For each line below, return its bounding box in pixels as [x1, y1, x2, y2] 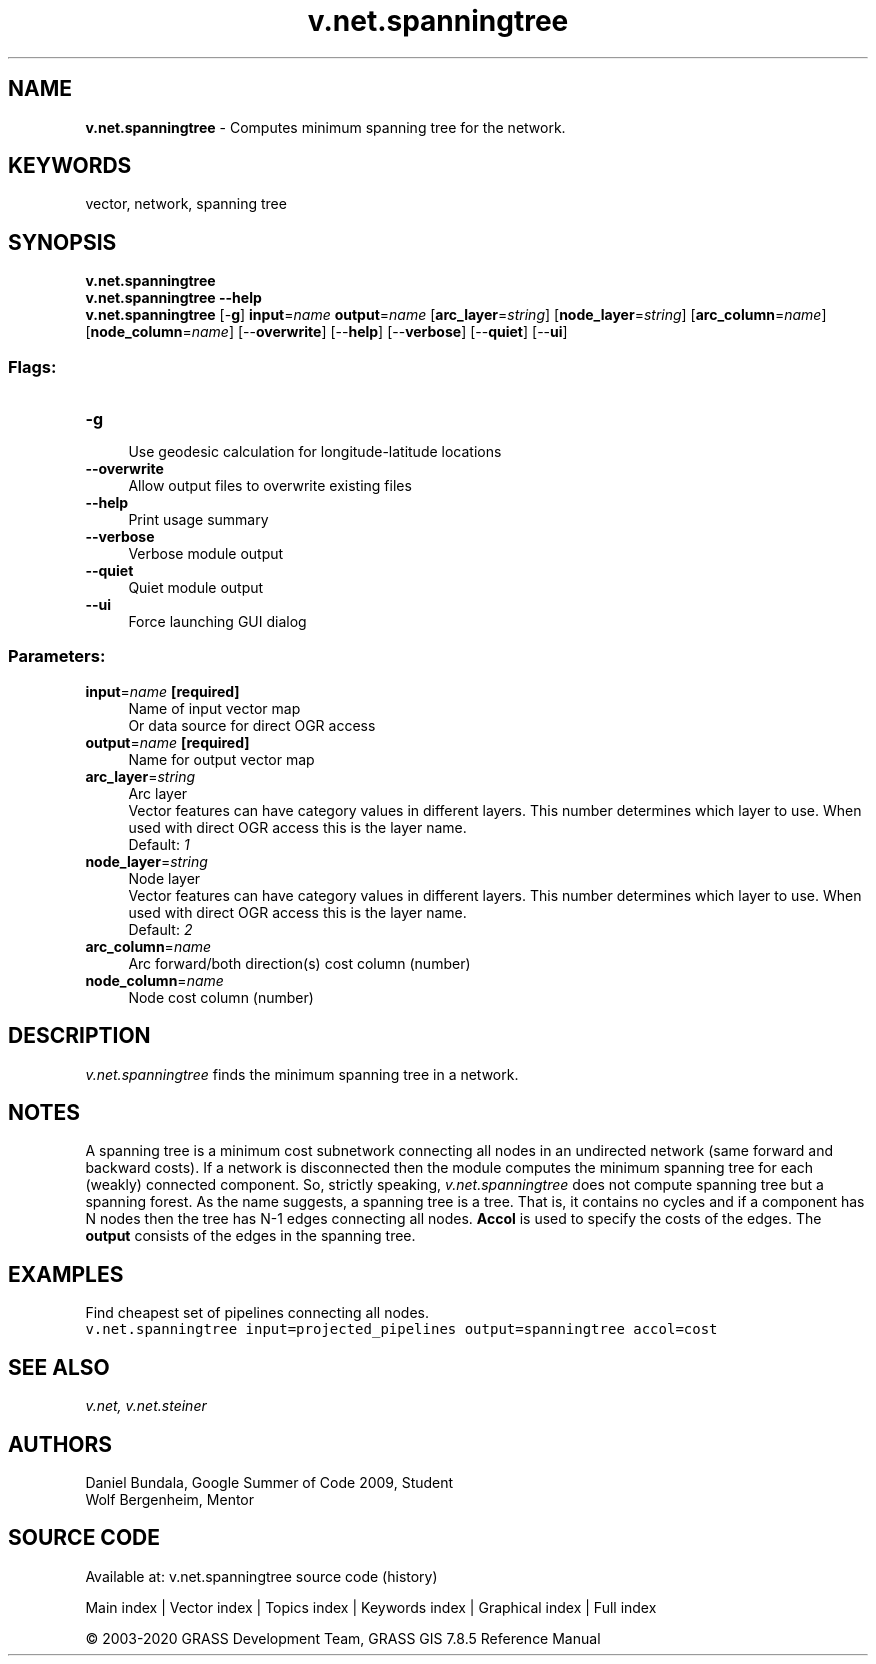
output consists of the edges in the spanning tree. [85, 1227, 416, 1245]
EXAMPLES [8, 1261, 124, 1287]
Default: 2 [128, 920, 193, 938]
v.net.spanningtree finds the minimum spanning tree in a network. [85, 1065, 519, 1083]
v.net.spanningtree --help [85, 289, 262, 307]
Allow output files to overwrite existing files [128, 477, 412, 495]
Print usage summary [128, 511, 269, 529]
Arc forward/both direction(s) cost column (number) [128, 954, 471, 972]
